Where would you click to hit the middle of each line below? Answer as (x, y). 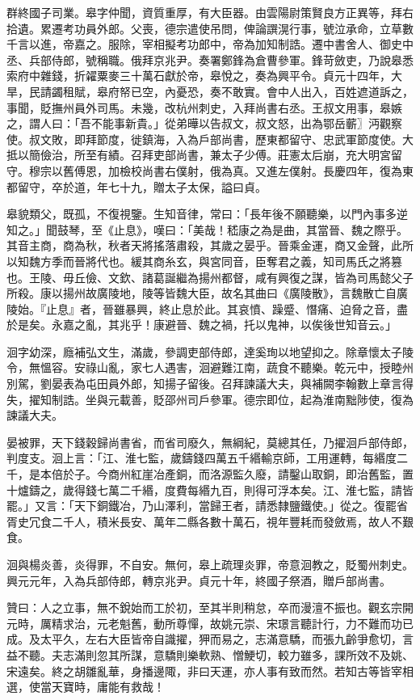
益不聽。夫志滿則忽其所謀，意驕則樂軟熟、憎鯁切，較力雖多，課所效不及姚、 (210, 654)
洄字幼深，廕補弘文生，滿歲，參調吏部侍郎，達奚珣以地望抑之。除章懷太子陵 (210, 351)
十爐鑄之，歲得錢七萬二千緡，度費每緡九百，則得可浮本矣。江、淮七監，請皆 (210, 489)
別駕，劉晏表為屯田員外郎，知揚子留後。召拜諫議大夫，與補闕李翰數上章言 (204, 384)
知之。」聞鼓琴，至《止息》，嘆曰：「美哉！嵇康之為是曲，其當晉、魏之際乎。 (207, 229)
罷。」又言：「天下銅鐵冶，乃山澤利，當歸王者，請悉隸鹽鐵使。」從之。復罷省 (207, 506)
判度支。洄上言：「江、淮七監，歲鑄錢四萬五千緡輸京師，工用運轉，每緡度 (202, 458)
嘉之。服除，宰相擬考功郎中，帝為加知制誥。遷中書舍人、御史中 (244, 44)
